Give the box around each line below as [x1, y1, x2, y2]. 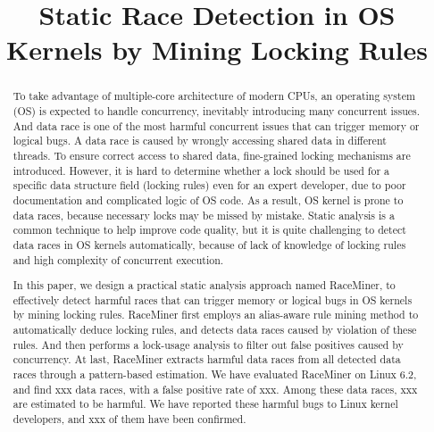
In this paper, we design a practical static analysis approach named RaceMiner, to [13, 278, 396, 293]
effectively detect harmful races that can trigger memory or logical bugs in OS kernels [13, 292, 413, 307]
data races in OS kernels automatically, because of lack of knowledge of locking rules [13, 237, 406, 252]
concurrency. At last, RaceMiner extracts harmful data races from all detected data [13, 352, 401, 367]
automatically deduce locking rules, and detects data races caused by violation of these [13, 322, 417, 337]
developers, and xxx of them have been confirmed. [13, 411, 246, 427]
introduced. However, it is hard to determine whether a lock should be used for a [13, 162, 389, 178]
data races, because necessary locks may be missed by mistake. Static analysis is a [13, 207, 395, 222]
